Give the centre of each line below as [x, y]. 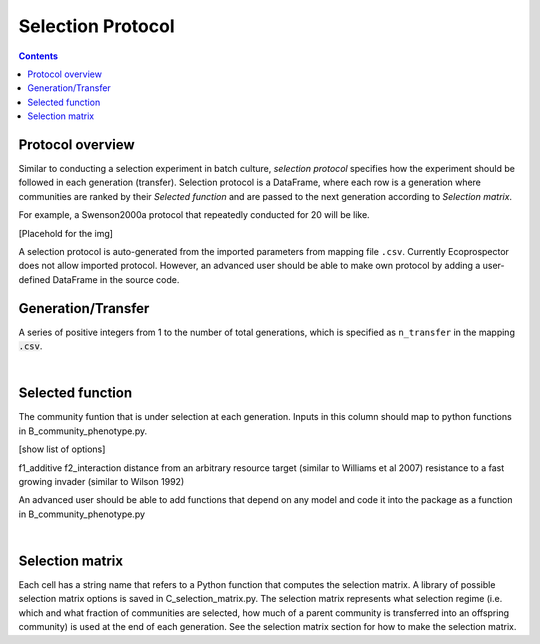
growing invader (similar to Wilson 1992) [101, 481]
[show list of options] [62, 449]
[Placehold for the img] [66, 233]
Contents [38, 56]
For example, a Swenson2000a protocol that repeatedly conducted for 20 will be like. [194, 215]
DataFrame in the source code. [116, 279]
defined [34, 279]
